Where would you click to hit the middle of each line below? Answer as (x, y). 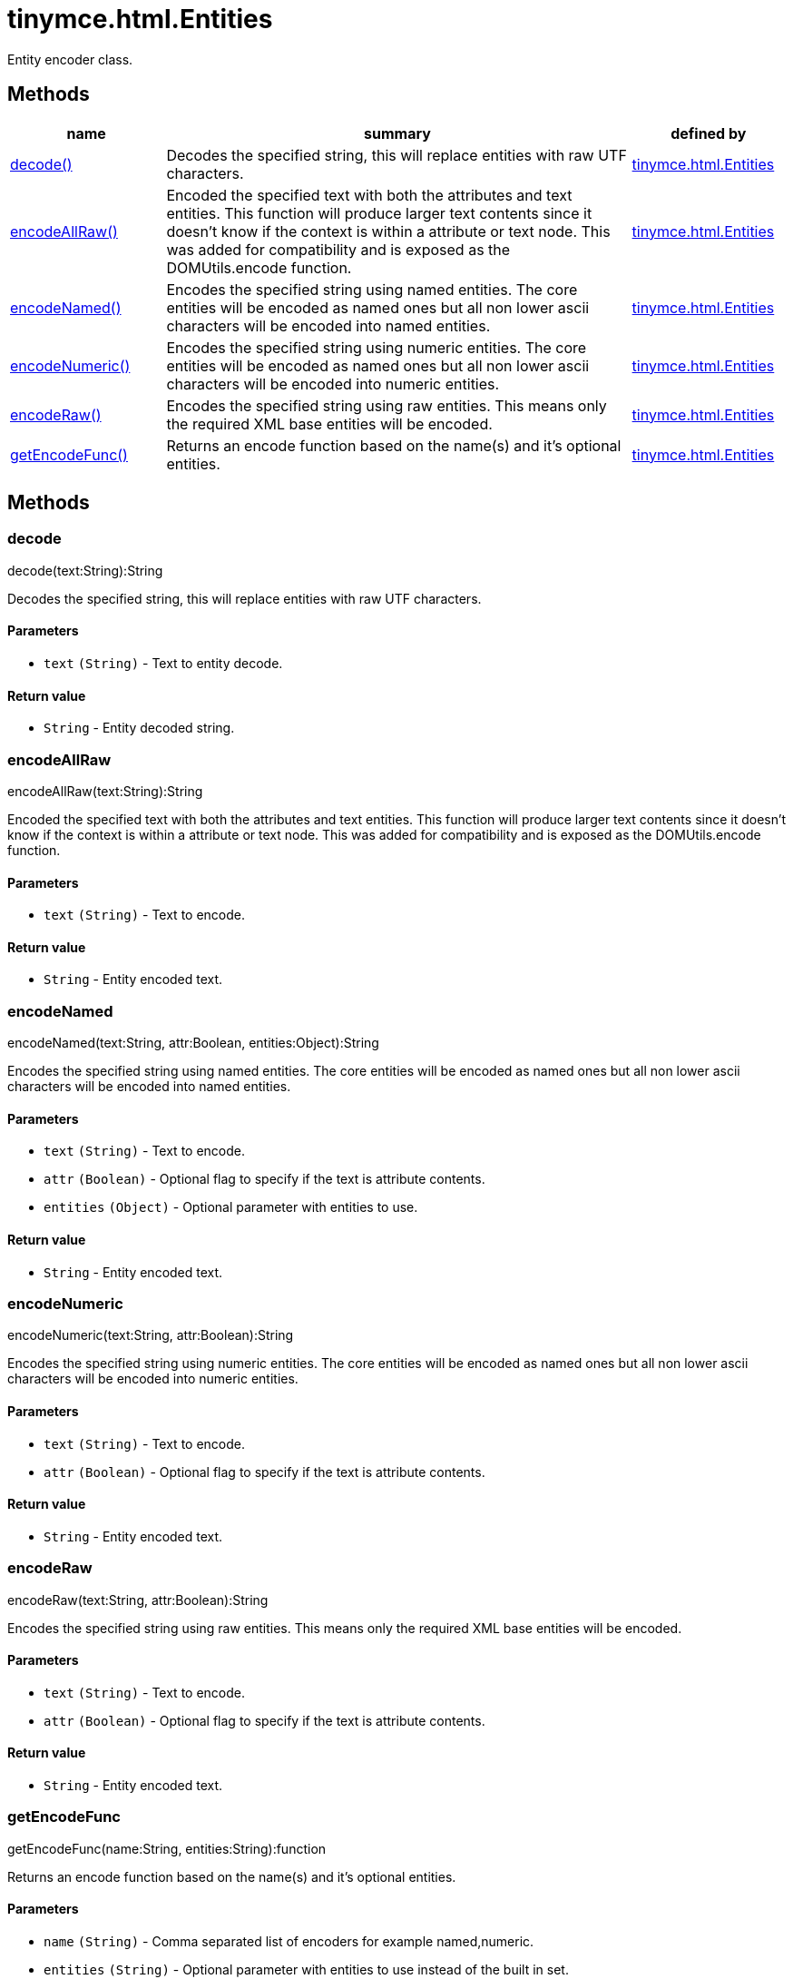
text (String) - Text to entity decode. (163, 664)
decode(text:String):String (85, 570)
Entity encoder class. (70, 59)
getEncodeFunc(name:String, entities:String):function (167, 1848)
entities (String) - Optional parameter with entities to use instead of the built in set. (306, 1969)
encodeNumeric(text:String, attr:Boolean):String (151, 1335)
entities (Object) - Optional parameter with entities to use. (231, 1207)
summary (397, 133)
